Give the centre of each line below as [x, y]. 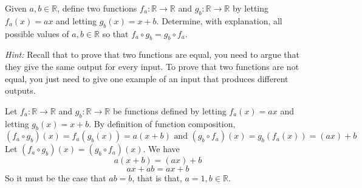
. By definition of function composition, [162, 123]
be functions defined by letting [169, 110]
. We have [161, 149]
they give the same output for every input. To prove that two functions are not [152, 66]
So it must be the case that [56, 178]
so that [115, 33]
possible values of [37, 33]
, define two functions [97, 8]
